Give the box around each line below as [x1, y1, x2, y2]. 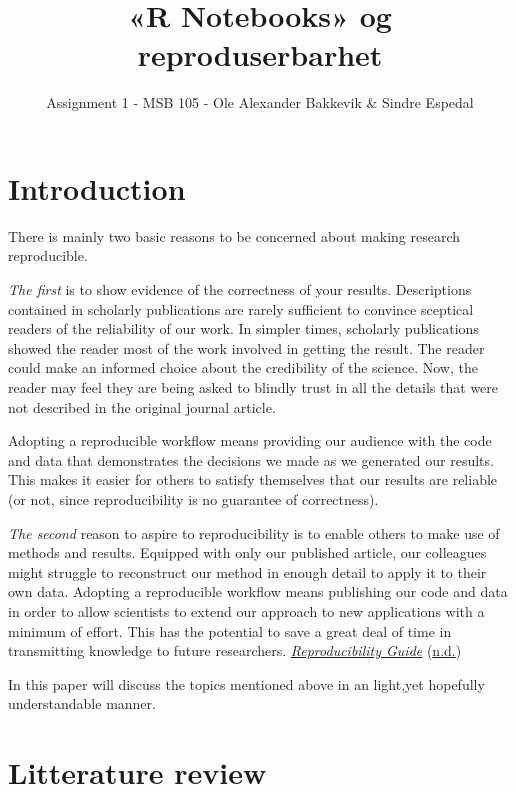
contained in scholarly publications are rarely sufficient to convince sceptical [8, 298, 474, 319]
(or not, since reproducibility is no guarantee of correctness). [8, 488, 379, 509]
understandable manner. [8, 693, 156, 714]
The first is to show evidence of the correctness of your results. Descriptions [8, 279, 472, 300]
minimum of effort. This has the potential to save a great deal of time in [8, 620, 452, 641]
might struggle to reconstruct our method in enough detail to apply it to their [8, 561, 487, 582]
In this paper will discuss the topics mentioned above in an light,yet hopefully [8, 673, 485, 694]
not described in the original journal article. [8, 396, 276, 417]
